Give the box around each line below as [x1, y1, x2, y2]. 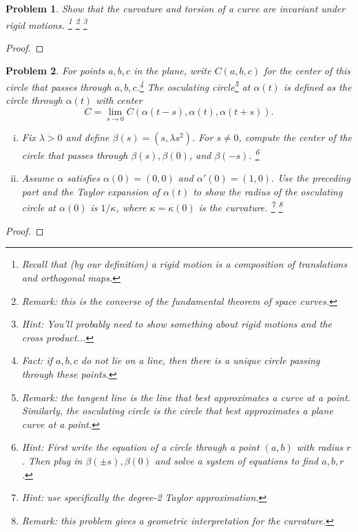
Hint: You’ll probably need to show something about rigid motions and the [21, 317, 332, 331]
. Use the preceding [271, 171, 350, 185]
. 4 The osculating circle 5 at [136, 78, 251, 94]
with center [96, 93, 143, 107]
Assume [21, 171, 54, 185]
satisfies [67, 171, 100, 185]
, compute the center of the [238, 130, 352, 145]
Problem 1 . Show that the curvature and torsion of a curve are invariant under [6, 1, 346, 15]
